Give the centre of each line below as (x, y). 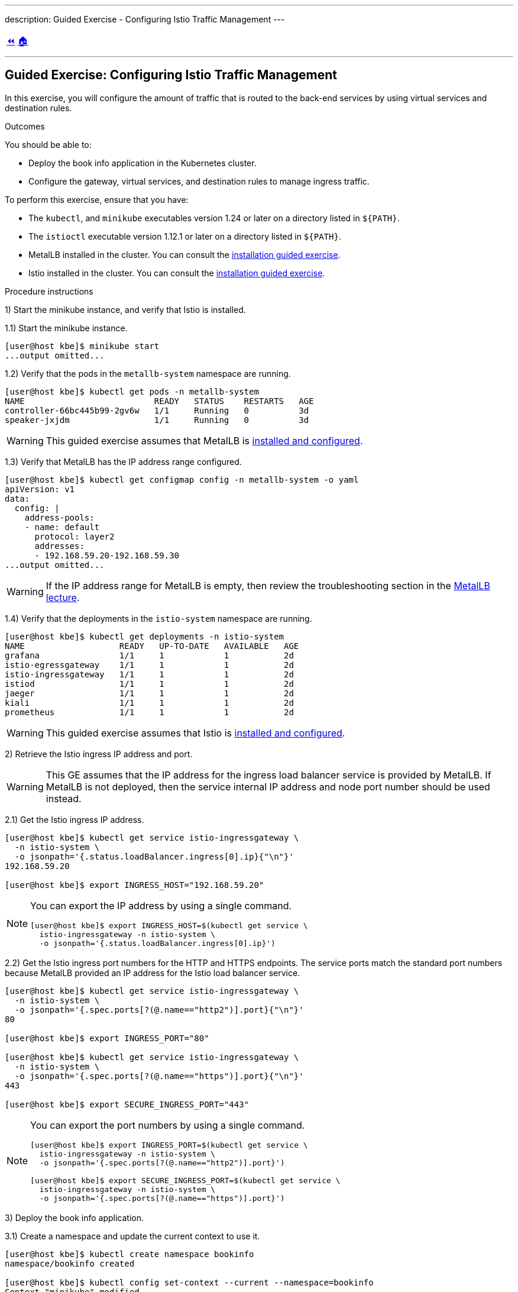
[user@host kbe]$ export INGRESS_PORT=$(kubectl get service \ (169, 1145)
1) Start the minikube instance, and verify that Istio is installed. (125, 309)
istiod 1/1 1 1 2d (149, 684)
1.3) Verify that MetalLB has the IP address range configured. (123, 461)
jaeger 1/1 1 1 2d (149, 693)
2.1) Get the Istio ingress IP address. (75, 819)
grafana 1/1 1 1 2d (149, 655)
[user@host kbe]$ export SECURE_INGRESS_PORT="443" (127, 1104)
